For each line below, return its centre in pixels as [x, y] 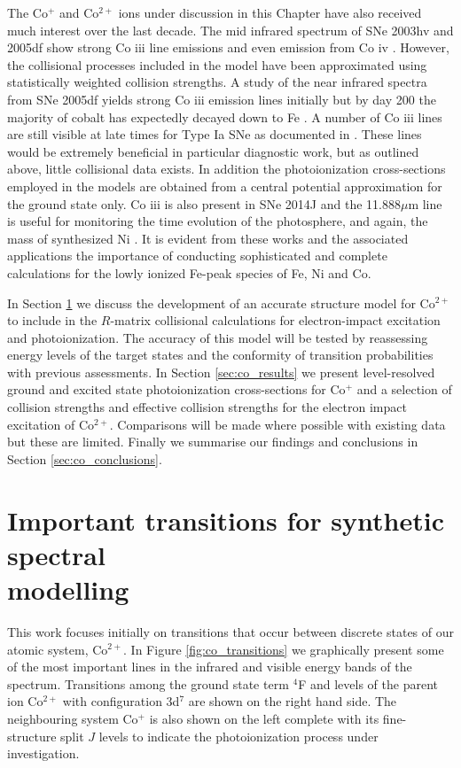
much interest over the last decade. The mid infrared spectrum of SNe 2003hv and [230, 30]
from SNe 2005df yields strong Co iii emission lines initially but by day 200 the [222, 99]
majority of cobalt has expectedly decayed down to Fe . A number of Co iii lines [225, 116]
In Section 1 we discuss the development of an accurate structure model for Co [221, 303]
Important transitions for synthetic [226, 520]
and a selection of [404, 389]
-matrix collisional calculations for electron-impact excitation [275, 320]
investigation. [43, 753]
